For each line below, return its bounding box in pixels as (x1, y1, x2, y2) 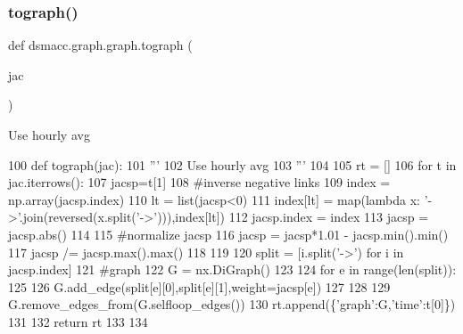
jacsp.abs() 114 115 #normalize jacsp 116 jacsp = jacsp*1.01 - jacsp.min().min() (8, 224, 449, 243)
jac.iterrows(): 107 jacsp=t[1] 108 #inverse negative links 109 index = (8, 173, 391, 191)
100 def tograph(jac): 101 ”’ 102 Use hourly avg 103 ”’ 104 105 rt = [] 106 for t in (8, 155, 457, 174)
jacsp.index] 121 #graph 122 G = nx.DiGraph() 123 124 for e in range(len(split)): (8, 260, 457, 279)
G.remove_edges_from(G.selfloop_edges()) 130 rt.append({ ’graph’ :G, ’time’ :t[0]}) (8, 295, 456, 314)
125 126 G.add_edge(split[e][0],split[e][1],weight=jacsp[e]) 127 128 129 (8, 277, 391, 296)
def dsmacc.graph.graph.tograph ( (8, 36, 193, 54)
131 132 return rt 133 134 (8, 312, 148, 330)
